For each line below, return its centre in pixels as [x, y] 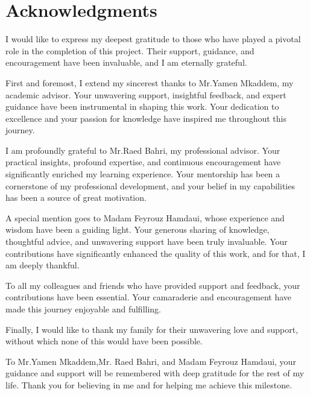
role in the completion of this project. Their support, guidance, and [130, 50]
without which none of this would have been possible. [104, 341]
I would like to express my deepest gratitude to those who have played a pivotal [153, 39]
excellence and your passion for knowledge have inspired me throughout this [146, 118]
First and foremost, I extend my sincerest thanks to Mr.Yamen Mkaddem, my [150, 82]
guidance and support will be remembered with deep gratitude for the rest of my [155, 373]
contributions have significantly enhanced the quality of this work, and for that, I [156, 253]
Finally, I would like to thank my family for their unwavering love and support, [152, 329]
